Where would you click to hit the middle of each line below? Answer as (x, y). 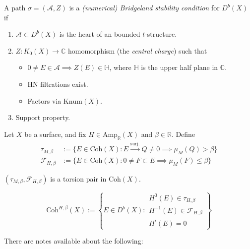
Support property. (43, 117)
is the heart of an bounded (100, 34)
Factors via (44, 100)
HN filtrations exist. (58, 84)
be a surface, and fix (55, 134)
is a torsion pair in (78, 179)
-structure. (161, 34)
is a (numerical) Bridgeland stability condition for (144, 7)
